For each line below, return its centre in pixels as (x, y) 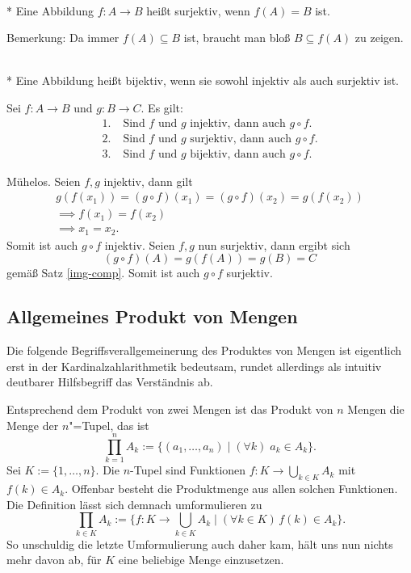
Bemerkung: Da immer (63, 38)
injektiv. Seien (140, 244)
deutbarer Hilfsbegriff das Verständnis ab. (110, 382)
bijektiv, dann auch (238, 154)
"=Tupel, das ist (109, 425)
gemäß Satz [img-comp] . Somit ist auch (103, 273)
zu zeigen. (379, 38)
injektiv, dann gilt (148, 181)
